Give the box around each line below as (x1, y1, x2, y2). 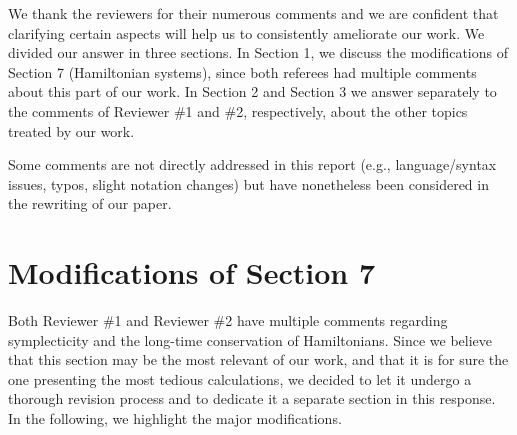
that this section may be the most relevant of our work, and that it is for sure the (8, 349, 509, 370)
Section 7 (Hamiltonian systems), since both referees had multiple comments (8, 61, 477, 82)
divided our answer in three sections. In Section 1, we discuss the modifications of (8, 42, 508, 63)
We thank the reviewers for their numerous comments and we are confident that (8, 3, 499, 23)
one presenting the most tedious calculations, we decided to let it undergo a (8, 368, 472, 389)
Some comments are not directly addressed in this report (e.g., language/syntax (8, 154, 497, 175)
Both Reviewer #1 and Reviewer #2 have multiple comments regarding (8, 310, 448, 331)
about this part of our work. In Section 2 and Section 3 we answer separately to (8, 81, 497, 102)
